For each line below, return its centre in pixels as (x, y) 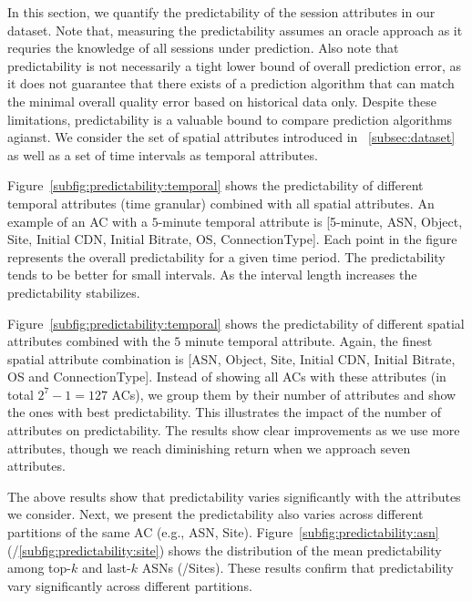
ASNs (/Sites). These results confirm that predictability (298, 568)
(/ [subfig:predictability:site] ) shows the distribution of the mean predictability (225, 550)
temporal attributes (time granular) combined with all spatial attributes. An (221, 203)
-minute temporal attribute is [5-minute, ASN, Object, (310, 221)
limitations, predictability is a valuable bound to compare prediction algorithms (230, 119)
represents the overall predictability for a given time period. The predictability (226, 256)
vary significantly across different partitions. (130, 585)
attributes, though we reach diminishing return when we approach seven (209, 448)
